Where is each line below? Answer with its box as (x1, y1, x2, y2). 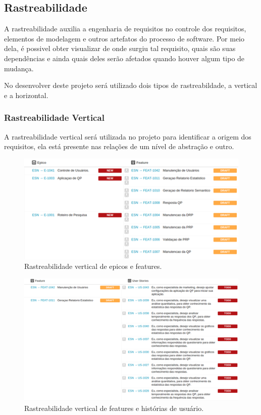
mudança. (4, 63, 34, 73)
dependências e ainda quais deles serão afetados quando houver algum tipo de (4, 53, 245, 63)
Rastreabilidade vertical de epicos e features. (24, 261, 162, 271)
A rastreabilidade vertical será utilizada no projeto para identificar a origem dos (4, 131, 251, 142)
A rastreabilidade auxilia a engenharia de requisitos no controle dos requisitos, (4, 23, 246, 34)
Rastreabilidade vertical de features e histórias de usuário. (24, 402, 204, 413)
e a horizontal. (4, 89, 48, 100)
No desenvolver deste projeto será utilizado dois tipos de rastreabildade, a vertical (4, 80, 257, 90)
